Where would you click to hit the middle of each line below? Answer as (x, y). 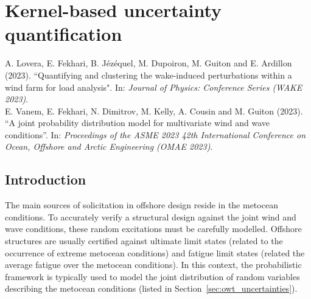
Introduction (46, 179)
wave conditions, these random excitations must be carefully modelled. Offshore (153, 229)
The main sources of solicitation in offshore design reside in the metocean (142, 205)
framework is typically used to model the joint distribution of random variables (152, 276)
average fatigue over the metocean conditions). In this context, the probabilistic (153, 265)
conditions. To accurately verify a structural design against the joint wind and (151, 216)
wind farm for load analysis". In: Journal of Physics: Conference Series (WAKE (154, 87)
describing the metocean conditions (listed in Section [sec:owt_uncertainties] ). (151, 288)
